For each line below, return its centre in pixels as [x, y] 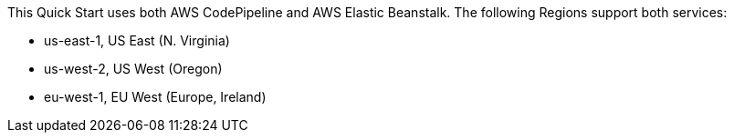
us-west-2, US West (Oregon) [133, 69]
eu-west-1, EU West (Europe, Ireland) [155, 97]
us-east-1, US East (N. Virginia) [137, 40]
